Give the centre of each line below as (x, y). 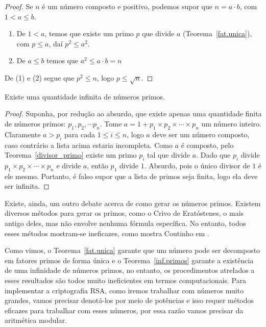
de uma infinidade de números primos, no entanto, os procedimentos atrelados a (130, 270)
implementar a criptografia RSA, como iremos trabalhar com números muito (124, 290)
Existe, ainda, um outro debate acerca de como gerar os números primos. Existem (133, 203)
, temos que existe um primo (89, 33)
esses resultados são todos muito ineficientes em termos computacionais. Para (126, 280)
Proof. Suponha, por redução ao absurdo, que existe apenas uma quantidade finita (133, 114)
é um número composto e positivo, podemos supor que (127, 6)
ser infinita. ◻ (27, 186)
